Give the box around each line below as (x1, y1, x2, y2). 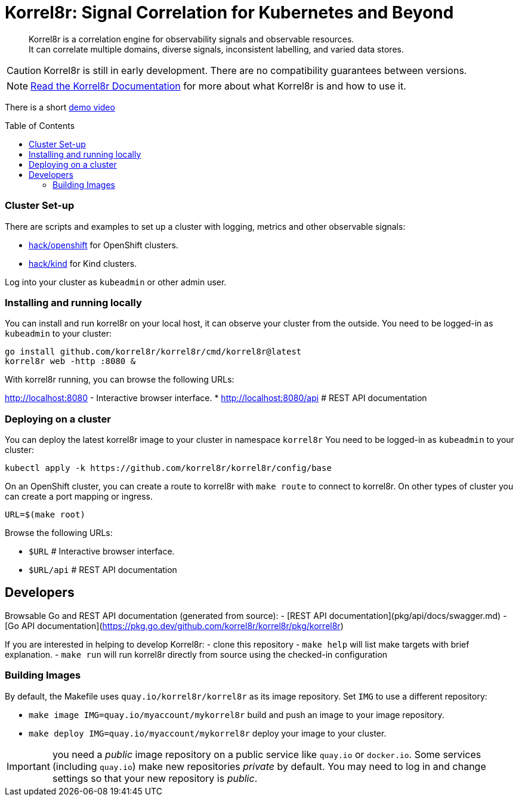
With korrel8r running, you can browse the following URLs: (5, 374, 234, 385)
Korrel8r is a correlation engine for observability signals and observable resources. (29, 33, 354, 44)
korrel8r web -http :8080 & (5, 356, 136, 366)
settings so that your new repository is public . (52, 772, 258, 784)
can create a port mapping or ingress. (5, 491, 153, 501)
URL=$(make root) (5, 510, 85, 519)
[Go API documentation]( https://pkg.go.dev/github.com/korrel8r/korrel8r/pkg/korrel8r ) (5, 620, 344, 631)
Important (7, 760, 50, 772)
